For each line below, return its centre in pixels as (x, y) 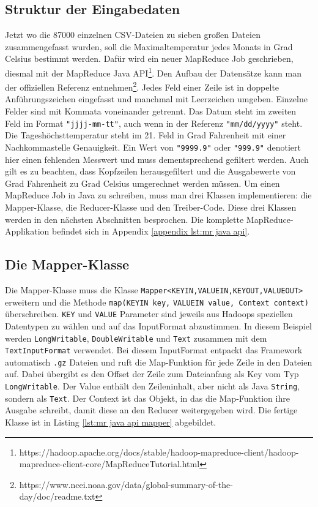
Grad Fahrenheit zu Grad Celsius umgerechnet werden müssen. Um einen (142, 183)
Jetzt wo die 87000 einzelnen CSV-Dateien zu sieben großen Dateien (133, 35)
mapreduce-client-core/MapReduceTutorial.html (109, 464)
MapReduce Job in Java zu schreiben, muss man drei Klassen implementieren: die (158, 195)
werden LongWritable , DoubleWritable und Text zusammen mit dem (136, 338)
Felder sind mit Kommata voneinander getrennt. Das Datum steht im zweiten (151, 111)
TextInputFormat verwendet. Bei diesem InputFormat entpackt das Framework (154, 350)
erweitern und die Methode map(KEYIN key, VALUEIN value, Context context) (157, 302)
